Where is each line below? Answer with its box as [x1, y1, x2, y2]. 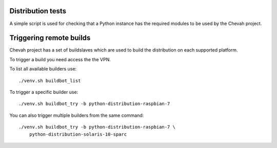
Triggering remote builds [9, 34, 91, 42]
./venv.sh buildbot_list [18, 78, 81, 84]
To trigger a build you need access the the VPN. [9, 56, 111, 62]
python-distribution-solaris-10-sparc [29, 131, 127, 137]
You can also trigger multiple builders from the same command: [9, 112, 144, 118]
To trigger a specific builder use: [9, 89, 78, 95]
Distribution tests [9, 7, 67, 15]
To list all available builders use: [9, 66, 77, 72]
